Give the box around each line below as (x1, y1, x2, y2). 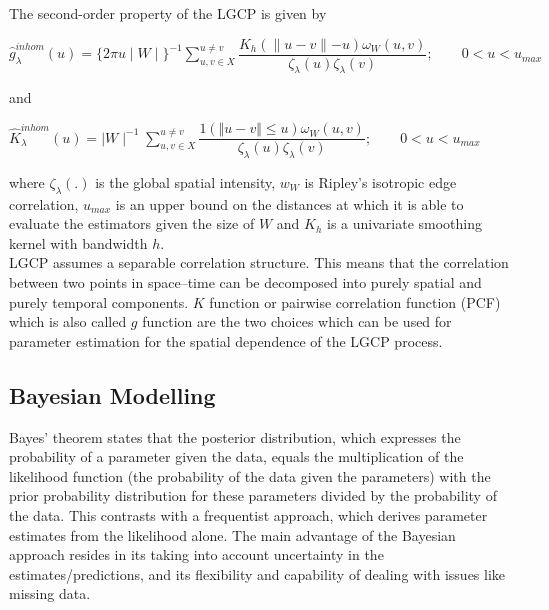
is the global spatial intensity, (95, 171, 276, 192)
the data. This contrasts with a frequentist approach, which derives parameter (9, 505, 488, 526)
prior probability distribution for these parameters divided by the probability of (9, 485, 497, 506)
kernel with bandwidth (9, 232, 148, 253)
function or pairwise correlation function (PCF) (209, 291, 501, 312)
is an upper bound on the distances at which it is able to (115, 193, 464, 214)
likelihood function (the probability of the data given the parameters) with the (9, 465, 491, 486)
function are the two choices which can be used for (142, 311, 452, 332)
